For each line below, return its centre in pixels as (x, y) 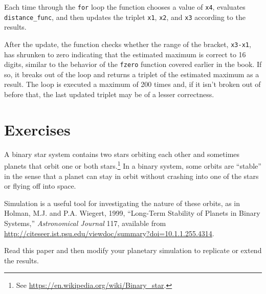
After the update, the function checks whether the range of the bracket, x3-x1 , (128, 44)
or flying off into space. (40, 186)
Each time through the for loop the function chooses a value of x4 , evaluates (125, 7)
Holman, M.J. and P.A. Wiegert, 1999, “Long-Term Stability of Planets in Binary (132, 213)
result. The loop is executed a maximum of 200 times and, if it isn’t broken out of (132, 84)
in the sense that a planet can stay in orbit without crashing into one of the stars (131, 176)
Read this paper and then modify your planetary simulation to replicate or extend (133, 250)
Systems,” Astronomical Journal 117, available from (85, 223)
